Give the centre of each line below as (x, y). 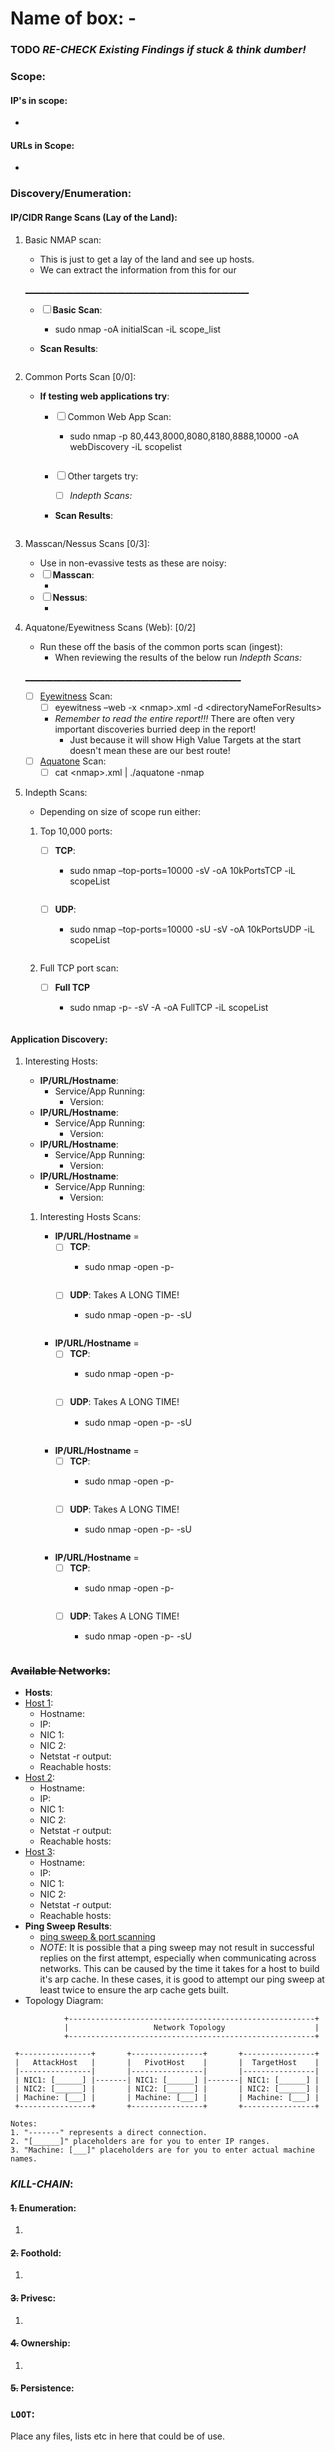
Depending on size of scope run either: (120, 811)
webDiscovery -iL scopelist (126, 446)
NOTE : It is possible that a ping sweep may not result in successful (177, 1948)
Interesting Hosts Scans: (90, 1217)
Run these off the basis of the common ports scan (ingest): (161, 646)
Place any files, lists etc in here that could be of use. (118, 2436)
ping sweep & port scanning (97, 1937)
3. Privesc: (33, 2298)
